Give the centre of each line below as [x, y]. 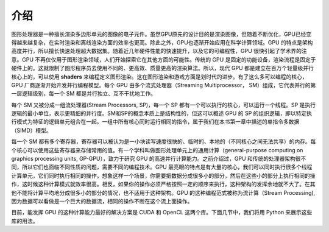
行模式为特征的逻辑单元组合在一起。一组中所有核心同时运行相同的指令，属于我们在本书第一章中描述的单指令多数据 [155, 122]
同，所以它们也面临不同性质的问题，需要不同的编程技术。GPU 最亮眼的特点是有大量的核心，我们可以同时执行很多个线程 [162, 167]
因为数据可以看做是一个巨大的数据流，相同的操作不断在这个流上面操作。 [102, 201]
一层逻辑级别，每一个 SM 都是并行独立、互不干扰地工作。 [84, 94]
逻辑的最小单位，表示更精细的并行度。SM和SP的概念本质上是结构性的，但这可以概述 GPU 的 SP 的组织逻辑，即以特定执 [162, 113]
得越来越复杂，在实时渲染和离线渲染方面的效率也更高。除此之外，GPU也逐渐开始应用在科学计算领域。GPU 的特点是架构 [162, 42]
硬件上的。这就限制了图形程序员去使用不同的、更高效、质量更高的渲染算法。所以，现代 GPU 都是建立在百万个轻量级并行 [162, 68]
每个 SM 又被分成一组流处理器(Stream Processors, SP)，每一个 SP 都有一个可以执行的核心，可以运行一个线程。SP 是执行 [164, 105]
